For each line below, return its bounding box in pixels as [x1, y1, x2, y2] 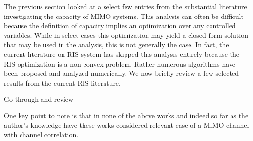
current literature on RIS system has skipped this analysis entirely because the [4, 49, 240, 59]
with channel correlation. [4, 129, 79, 140]
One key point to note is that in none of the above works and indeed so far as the [4, 110, 249, 120]
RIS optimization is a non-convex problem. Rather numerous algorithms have [4, 58, 236, 69]
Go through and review [4, 94, 74, 104]
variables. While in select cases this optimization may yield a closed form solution [4, 30, 248, 40]
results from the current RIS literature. [4, 77, 121, 88]
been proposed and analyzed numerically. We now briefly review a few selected [4, 68, 239, 78]
